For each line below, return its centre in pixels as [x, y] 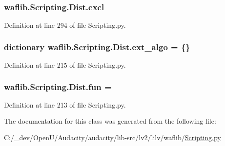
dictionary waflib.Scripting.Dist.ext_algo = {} [97, 46]
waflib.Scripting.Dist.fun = [58, 86]
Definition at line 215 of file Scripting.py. [65, 65]
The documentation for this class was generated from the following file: [110, 121]
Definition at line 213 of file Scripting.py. [65, 104]
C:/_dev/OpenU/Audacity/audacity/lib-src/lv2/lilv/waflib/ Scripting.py [112, 137]
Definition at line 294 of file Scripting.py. [65, 25]
